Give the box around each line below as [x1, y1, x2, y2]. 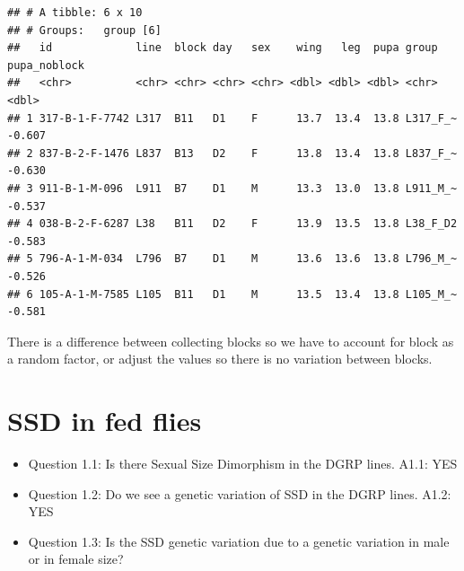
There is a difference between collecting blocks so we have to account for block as [7, 331, 454, 350]
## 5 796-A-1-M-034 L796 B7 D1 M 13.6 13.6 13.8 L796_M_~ [7, 252, 458, 266]
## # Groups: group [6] [7, 23, 162, 37]
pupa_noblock [7, 58, 84, 72]
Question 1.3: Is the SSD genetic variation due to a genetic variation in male [28, 531, 450, 550]
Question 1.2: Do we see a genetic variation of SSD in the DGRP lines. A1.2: [28, 484, 451, 503]
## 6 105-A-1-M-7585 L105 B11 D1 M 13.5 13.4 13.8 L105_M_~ [7, 287, 458, 301]
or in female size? [28, 549, 124, 568]
